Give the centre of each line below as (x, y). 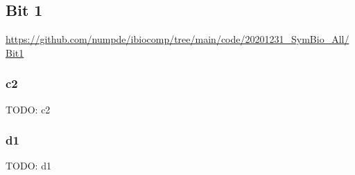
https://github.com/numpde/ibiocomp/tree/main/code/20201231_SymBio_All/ (177, 39)
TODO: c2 (28, 109)
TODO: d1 (28, 166)
